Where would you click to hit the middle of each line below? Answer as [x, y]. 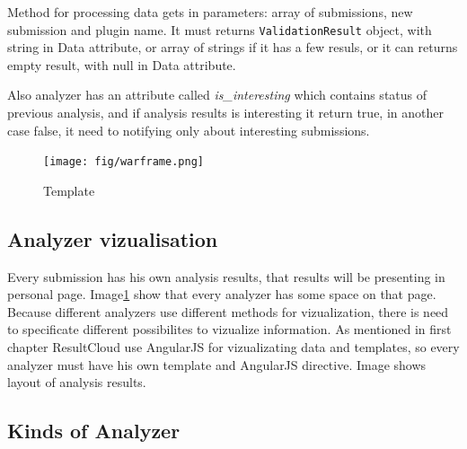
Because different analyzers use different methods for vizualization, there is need [228, 311]
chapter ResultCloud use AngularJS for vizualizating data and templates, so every [233, 347]
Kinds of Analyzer [94, 431]
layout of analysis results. [77, 382]
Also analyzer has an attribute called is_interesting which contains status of [217, 95]
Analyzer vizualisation [113, 238]
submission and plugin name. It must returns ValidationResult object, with [220, 29]
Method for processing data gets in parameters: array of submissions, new [210, 12]
